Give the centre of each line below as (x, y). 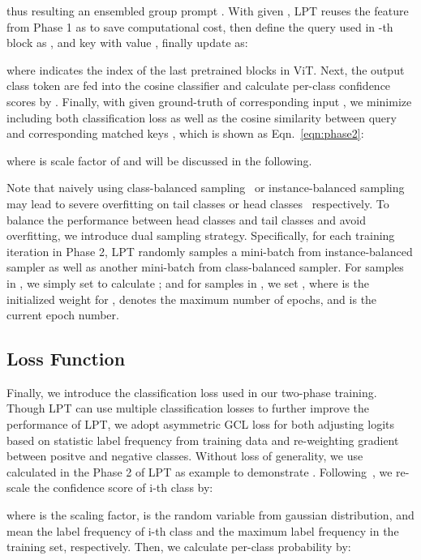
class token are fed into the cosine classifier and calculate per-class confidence (199, 85)
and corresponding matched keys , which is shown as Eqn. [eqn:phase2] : (185, 133)
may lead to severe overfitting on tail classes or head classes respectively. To (198, 203)
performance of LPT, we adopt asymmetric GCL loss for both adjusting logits (201, 424)
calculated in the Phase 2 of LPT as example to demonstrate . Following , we (200, 471)
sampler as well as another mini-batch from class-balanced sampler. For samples (205, 267)
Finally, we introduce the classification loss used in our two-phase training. (192, 392)
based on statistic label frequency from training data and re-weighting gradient (203, 440)
